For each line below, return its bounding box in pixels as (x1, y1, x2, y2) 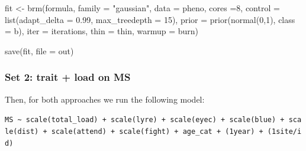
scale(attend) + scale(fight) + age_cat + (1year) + (51, 127, 263, 136)
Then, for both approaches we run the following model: (5, 93, 205, 105)
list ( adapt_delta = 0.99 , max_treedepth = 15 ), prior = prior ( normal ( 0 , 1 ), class (5, 13, 295, 25)
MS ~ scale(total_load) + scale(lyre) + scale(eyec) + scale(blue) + (5, 116, 285, 124)
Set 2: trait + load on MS (5, 70, 131, 84)
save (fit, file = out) (5, 44, 74, 57)
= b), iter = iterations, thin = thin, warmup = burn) (5, 25, 199, 37)
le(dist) (5, 127, 39, 136)
